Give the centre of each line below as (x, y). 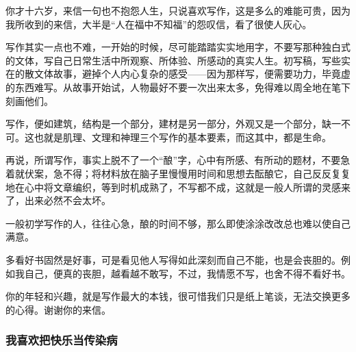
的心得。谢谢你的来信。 (58, 309)
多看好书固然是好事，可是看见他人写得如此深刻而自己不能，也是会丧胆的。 (173, 259)
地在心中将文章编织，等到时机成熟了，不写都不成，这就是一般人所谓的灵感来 (178, 187)
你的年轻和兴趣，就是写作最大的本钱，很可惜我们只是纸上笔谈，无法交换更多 (178, 296)
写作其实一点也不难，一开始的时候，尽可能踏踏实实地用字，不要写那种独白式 (178, 47)
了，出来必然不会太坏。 (58, 200)
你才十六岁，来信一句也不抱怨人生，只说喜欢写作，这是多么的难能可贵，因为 (178, 10)
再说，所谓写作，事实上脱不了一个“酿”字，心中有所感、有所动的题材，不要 (173, 160)
